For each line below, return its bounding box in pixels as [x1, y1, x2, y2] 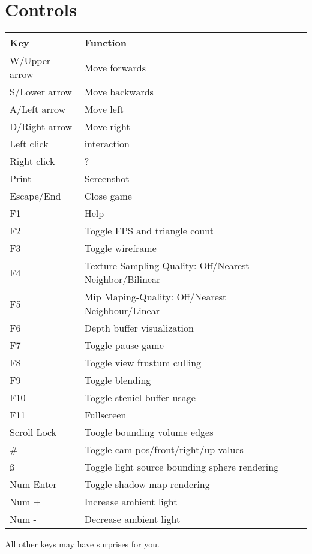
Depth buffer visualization [84, 321, 194, 335]
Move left [84, 102, 124, 116]
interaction [84, 137, 130, 151]
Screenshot [84, 171, 130, 186]
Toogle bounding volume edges [84, 425, 214, 439]
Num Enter [10, 477, 57, 492]
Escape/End [10, 189, 61, 203]
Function [84, 35, 127, 50]
